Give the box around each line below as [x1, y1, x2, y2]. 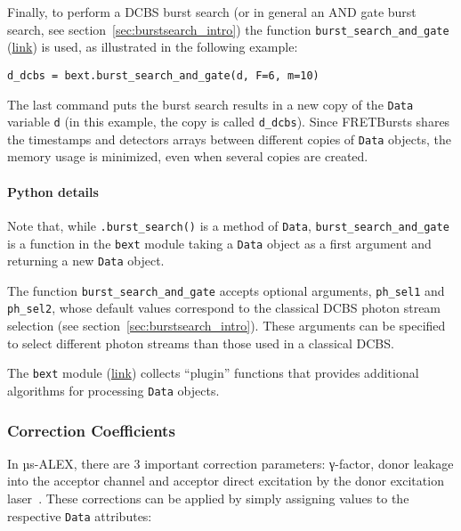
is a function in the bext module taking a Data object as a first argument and [7, 233, 432, 252]
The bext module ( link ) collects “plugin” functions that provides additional [7, 364, 419, 382]
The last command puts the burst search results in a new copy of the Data [7, 94, 414, 113]
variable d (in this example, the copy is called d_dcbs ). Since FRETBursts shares [7, 112, 450, 131]
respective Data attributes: [7, 506, 152, 525]
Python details [7, 182, 99, 200]
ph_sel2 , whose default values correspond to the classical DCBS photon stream [7, 298, 441, 317]
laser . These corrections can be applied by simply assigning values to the [7, 489, 409, 508]
